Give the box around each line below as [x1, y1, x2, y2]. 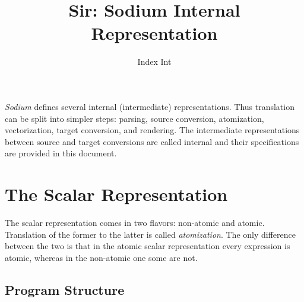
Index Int [137, 55, 172, 68]
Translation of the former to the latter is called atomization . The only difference [5, 228, 296, 240]
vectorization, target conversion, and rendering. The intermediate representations [5, 124, 300, 136]
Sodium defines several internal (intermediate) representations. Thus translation [5, 100, 294, 112]
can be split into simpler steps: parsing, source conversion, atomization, [5, 112, 264, 124]
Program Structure [5, 280, 125, 298]
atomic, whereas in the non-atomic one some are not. [5, 251, 198, 263]
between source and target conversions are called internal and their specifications [5, 135, 299, 147]
